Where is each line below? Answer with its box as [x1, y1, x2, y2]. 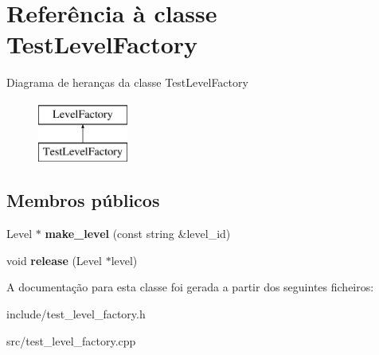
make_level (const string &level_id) [45, 225, 231, 242]
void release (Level [6, 252, 102, 268]
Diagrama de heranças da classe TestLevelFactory [6, 74, 248, 91]
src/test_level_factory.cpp [6, 332, 136, 349]
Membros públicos [6, 188, 160, 213]
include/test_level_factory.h [6, 306, 146, 322]
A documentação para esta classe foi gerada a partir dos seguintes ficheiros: [6, 279, 374, 295]
